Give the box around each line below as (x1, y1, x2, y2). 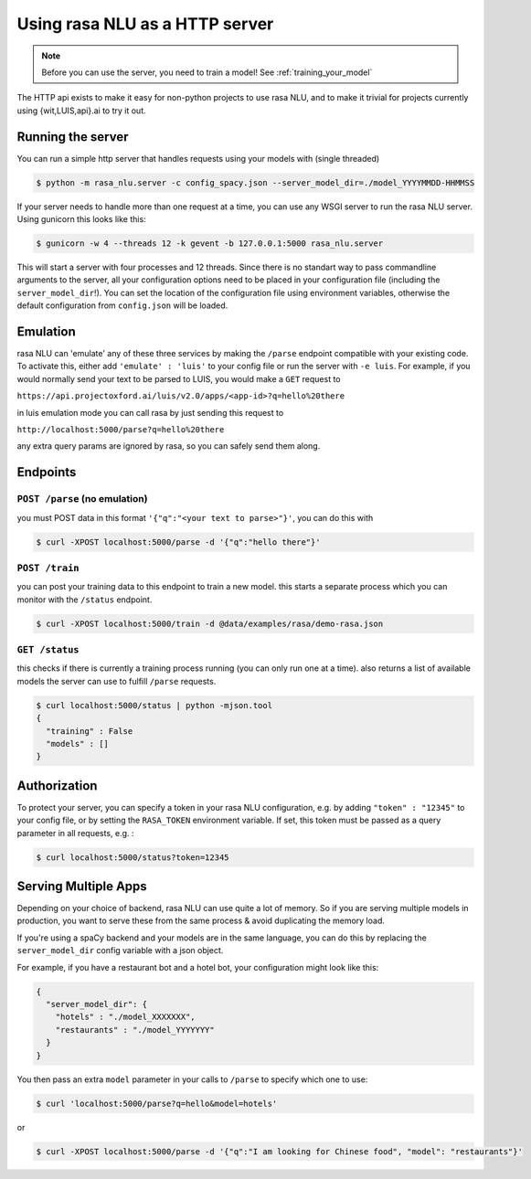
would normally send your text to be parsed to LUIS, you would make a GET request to (16, 373, 341, 384)
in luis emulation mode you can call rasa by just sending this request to (16, 407, 284, 418)
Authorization (16, 778, 98, 793)
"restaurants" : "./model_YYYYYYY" (55, 1025, 215, 1035)
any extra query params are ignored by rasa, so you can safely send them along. (16, 441, 321, 451)
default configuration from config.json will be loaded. (16, 300, 228, 311)
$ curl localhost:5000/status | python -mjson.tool (36, 700, 273, 710)
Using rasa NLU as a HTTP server (16, 14, 274, 34)
